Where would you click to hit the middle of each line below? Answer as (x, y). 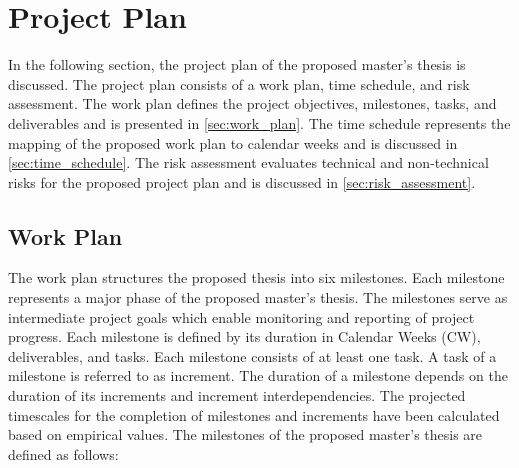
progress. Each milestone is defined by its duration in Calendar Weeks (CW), (244, 336)
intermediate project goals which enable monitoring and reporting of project (241, 316)
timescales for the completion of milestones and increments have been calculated (254, 414)
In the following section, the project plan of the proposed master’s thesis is (237, 64)
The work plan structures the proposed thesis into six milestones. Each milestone (256, 277)
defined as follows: (63, 453)
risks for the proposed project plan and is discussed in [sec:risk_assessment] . (242, 181)
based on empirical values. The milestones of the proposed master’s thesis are (245, 434)
